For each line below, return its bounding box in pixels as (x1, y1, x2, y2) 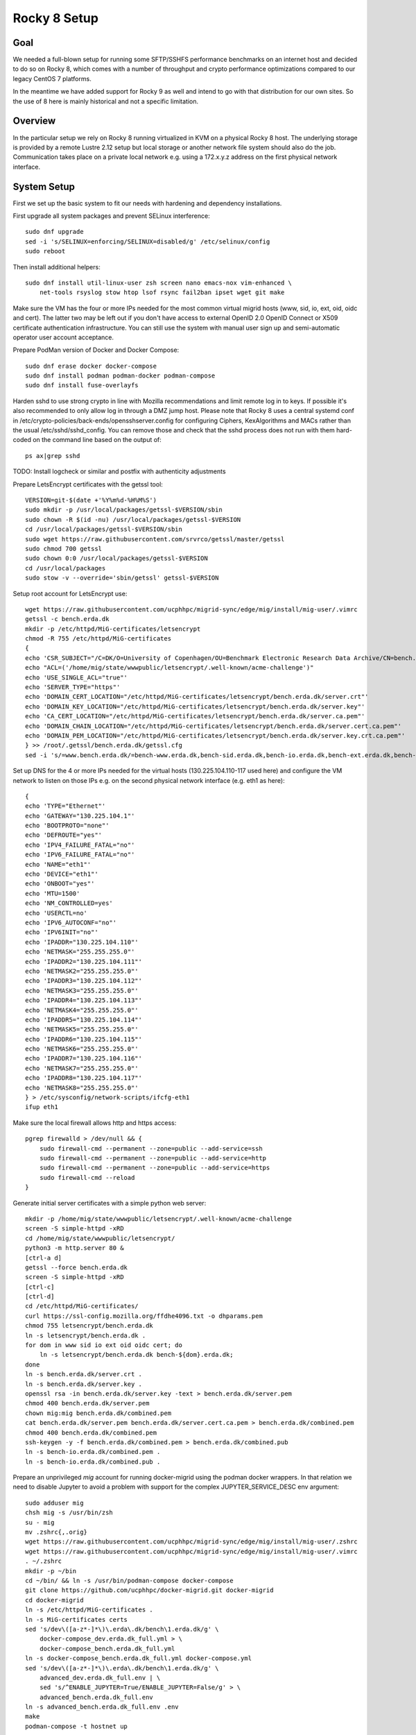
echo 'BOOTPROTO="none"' (25, 822, 110, 829)
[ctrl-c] (25, 1283, 55, 1291)
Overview (12, 115, 56, 127)
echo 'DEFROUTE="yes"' (25, 831, 103, 839)
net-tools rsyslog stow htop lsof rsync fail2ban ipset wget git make (39, 289, 285, 296)
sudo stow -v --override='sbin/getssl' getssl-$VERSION (25, 574, 219, 582)
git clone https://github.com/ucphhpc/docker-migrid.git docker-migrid (25, 1586, 274, 1594)
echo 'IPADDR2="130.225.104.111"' (25, 958, 142, 965)
